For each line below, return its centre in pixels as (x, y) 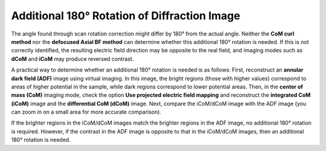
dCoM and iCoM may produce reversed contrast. (72, 59)
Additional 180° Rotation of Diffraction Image (126, 16)
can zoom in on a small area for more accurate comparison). (86, 112)
